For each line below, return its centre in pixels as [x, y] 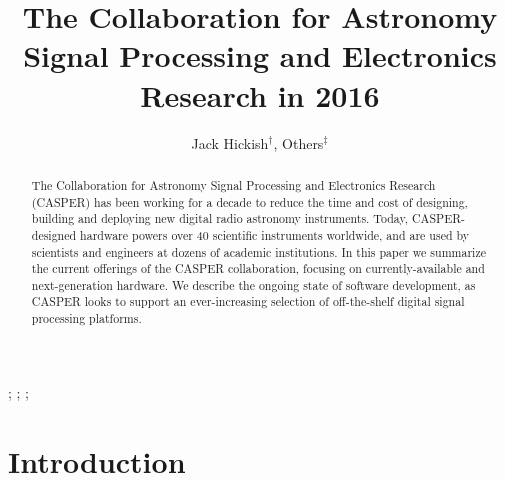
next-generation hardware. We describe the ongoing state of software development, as [253, 284]
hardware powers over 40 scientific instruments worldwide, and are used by [275, 234]
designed [54, 234]
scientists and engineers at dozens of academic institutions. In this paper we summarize [258, 251]
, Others [298, 142]
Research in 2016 [260, 94]
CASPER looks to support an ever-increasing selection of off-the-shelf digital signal [248, 301]
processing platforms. [86, 318]
